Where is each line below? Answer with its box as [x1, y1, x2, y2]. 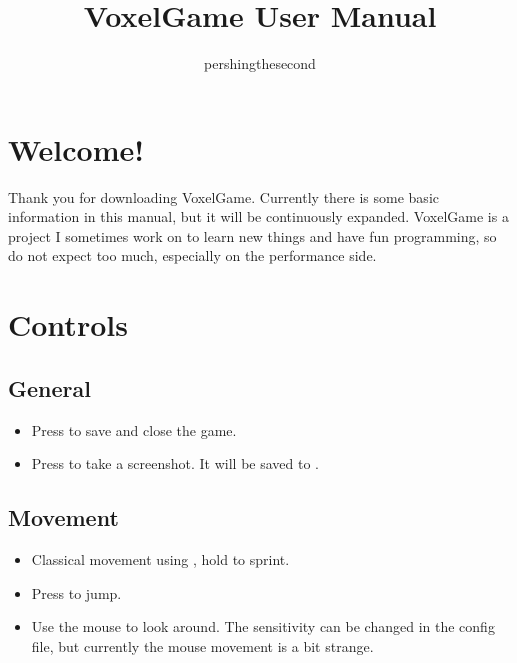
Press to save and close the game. [31, 419, 237, 440]
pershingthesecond [204, 53, 316, 74]
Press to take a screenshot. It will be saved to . [31, 453, 320, 474]
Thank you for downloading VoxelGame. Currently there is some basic [8, 186, 439, 207]
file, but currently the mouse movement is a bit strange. [31, 635, 374, 656]
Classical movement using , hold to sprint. [31, 549, 290, 569]
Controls [8, 304, 128, 345]
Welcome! [8, 128, 145, 169]
